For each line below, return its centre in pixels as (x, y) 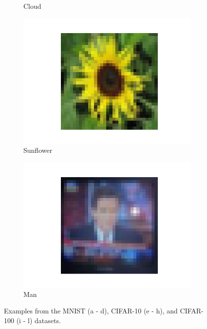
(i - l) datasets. (38, 320)
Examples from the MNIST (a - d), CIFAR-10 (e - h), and (91, 310)
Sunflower (38, 150)
